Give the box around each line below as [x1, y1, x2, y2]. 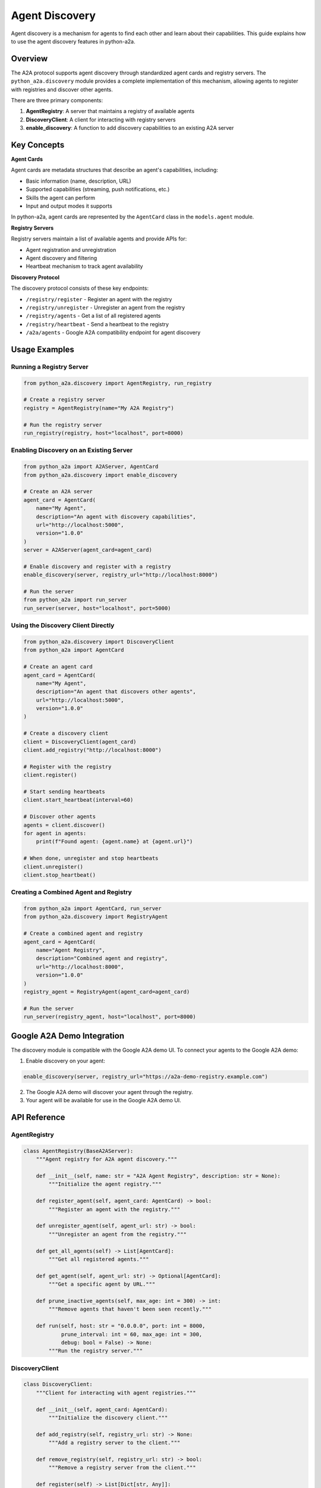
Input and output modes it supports [26, 202, 112, 210]
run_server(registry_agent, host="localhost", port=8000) [23, 1014, 196, 1020]
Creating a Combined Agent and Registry [11, 888, 132, 896]
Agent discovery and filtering [26, 255, 97, 261]
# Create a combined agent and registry [23, 930, 143, 937]
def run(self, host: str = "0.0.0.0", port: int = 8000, [36, 1323, 206, 1330]
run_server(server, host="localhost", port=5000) [23, 605, 171, 611]
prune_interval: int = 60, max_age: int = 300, [61, 1331, 203, 1337]
